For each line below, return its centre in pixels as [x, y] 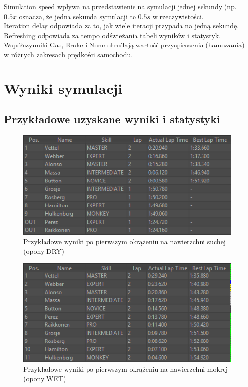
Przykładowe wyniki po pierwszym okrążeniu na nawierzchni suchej [125, 241]
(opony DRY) [44, 251]
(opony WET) [45, 378]
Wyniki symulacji [63, 88]
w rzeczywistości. [178, 16]
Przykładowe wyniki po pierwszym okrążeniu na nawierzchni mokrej [126, 369]
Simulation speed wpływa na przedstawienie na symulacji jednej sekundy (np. [120, 6]
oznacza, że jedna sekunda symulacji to [77, 16]
